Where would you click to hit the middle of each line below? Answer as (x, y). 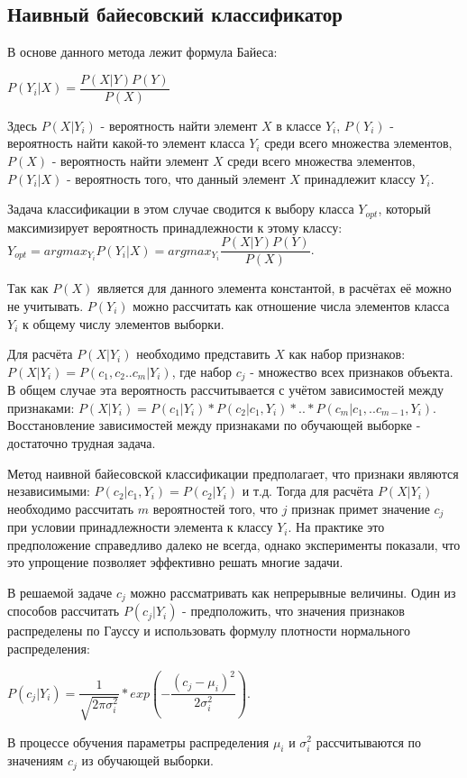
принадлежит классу (360, 178)
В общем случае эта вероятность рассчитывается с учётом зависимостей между (225, 390)
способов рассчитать (64, 611)
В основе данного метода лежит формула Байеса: (142, 52)
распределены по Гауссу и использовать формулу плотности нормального (209, 631)
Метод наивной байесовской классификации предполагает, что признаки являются (233, 473)
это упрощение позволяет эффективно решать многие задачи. (175, 562)
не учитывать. (46, 305)
